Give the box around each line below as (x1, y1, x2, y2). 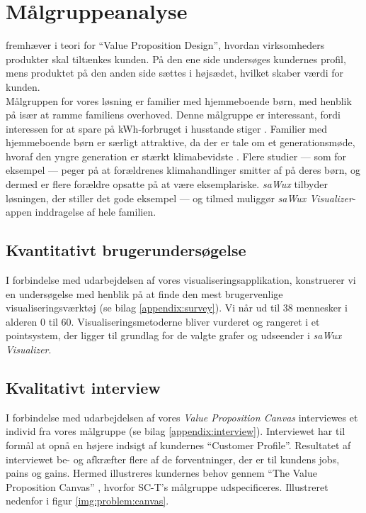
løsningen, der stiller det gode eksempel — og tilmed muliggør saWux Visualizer (6, 190, 353, 205)
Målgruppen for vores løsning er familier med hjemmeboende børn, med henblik (6, 93, 352, 108)
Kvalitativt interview (6, 377, 161, 398)
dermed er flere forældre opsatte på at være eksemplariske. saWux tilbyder (6, 177, 328, 192)
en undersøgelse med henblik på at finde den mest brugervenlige (6, 286, 283, 301)
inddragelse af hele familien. (35, 204, 156, 219)
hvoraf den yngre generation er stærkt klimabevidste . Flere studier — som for (6, 148, 347, 163)
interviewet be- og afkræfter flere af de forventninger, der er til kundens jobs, (6, 451, 340, 466)
